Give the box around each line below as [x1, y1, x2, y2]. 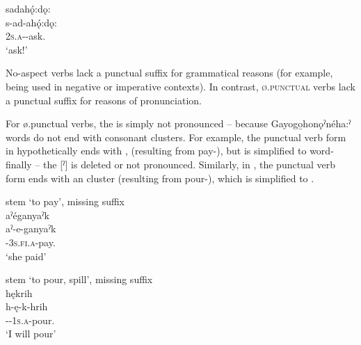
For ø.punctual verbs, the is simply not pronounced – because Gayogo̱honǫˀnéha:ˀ [6, 116, 351, 131]
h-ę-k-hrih [6, 299, 48, 314]
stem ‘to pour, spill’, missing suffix [6, 272, 153, 287]
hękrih [6, 285, 33, 300]
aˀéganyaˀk [6, 207, 49, 222]
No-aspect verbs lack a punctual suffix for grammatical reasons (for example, [6, 65, 333, 80]
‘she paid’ [6, 248, 47, 263]
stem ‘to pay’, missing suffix [6, 194, 125, 209]
